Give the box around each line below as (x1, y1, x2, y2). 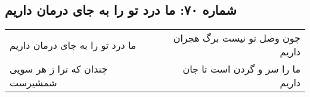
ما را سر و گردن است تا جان (182, 62, 300, 76)
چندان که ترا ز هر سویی (10, 62, 108, 76)
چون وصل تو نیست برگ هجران (173, 31, 300, 45)
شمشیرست (10, 76, 57, 90)
